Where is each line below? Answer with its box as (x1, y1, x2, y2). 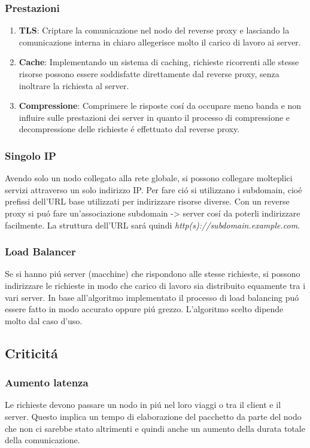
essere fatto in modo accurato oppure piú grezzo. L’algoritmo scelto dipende (5, 303, 284, 315)
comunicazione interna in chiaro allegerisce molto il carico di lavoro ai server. (19, 35, 301, 48)
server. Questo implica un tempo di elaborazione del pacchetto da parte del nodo (5, 410, 302, 422)
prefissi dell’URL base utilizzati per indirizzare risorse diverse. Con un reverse (5, 195, 290, 208)
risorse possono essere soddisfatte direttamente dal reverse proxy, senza (19, 68, 279, 80)
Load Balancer (5, 244, 76, 259)
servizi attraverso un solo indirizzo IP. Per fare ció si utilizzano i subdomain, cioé (5, 183, 302, 196)
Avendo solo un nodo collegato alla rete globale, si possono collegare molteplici (5, 172, 293, 184)
